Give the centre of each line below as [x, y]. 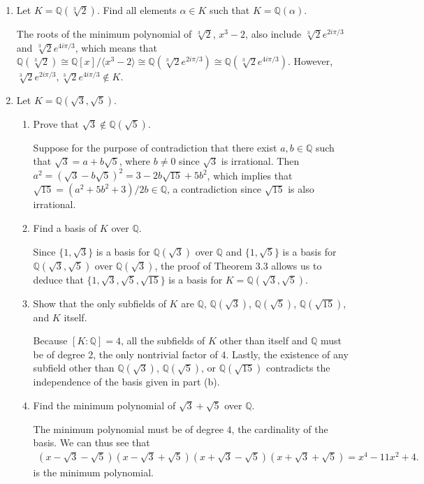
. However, [310, 61]
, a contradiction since [214, 189]
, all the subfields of [163, 340]
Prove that [56, 123]
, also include [273, 34]
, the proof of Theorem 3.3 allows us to [238, 265]
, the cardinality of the [280, 428]
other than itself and [264, 340]
